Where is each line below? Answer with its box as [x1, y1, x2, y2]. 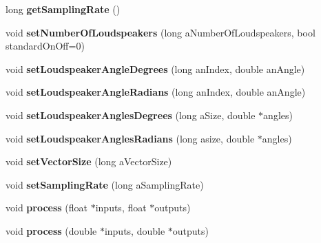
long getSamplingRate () [6, 2, 121, 16]
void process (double [6, 223, 97, 237]
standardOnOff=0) [6, 39, 85, 53]
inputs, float [95, 200, 147, 215]
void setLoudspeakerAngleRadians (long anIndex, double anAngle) [6, 85, 306, 99]
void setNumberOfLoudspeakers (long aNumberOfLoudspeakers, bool [6, 25, 315, 39]
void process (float [6, 200, 88, 215]
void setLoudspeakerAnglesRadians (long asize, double [6, 131, 255, 145]
